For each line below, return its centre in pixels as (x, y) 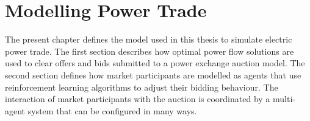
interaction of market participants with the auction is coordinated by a (138, 99)
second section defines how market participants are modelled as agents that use (153, 74)
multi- (284, 99)
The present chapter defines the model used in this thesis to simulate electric (149, 39)
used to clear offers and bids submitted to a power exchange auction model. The (155, 63)
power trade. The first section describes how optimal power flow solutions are (150, 51)
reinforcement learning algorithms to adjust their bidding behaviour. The (142, 87)
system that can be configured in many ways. (112, 110)
